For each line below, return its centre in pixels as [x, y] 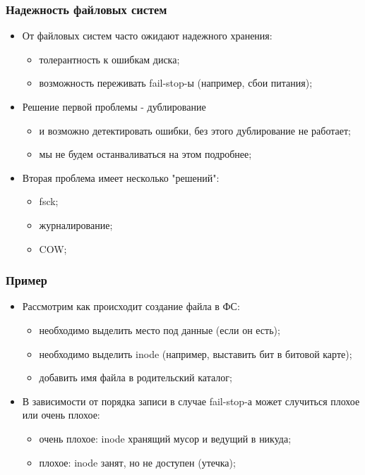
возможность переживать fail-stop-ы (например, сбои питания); [176, 83]
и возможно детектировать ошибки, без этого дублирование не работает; [195, 130]
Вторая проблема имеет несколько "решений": [121, 177]
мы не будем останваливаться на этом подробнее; [145, 154]
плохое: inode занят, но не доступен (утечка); [137, 462]
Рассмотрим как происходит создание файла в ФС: [131, 306]
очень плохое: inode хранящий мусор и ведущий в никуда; [165, 438]
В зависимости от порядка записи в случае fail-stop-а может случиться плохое [191, 401]
